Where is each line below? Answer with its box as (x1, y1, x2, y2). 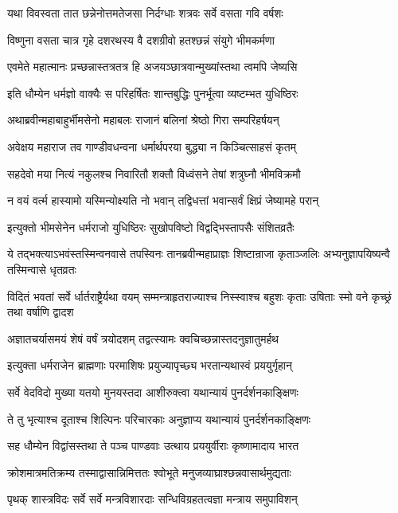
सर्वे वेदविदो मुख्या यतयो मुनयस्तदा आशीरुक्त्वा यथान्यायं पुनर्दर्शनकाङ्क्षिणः (7, 383, 298, 400)
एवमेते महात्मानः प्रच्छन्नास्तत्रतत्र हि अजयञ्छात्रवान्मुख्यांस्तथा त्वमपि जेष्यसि (7, 58, 298, 75)
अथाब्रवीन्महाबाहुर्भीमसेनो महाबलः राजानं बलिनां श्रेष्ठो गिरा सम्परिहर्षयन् (7, 112, 279, 128)
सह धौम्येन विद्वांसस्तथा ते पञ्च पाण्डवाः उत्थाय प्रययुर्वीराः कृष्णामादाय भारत (7, 437, 299, 454)
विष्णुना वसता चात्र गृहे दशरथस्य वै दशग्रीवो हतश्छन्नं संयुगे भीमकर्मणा (7, 31, 275, 48)
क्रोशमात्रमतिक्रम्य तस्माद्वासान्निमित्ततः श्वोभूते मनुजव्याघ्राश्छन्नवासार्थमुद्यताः (7, 464, 291, 480)
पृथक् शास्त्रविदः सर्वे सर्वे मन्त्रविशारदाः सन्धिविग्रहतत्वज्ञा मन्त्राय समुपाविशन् (7, 491, 298, 507)
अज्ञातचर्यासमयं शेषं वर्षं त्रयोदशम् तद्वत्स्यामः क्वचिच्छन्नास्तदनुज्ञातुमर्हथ (7, 330, 279, 347)
